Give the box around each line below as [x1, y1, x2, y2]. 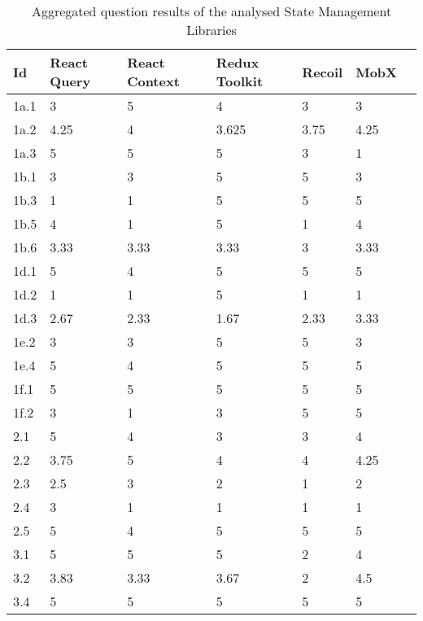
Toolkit [216, 72, 264, 90]
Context [127, 72, 180, 90]
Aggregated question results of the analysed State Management [31, 2, 392, 20]
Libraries [186, 20, 237, 39]
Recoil [302, 62, 343, 81]
